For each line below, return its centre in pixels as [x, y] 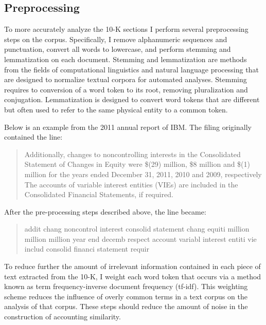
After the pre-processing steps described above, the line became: [105, 211]
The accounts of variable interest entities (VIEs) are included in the [131, 184]
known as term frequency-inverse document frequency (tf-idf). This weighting [126, 286]
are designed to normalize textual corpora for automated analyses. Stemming [126, 79]
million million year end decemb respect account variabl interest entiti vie [140, 238]
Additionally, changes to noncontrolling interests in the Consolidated [132, 154]
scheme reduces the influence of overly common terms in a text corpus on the [126, 296]
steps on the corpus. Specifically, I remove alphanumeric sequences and [116, 39]
